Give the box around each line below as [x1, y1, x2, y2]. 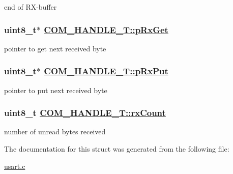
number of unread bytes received [4, 126, 106, 137]
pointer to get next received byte [4, 43, 106, 53]
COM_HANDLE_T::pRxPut [44, 65, 168, 77]
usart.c [4, 160, 25, 171]
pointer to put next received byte [4, 84, 107, 95]
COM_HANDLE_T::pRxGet [44, 23, 168, 36]
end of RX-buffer [4, 2, 57, 12]
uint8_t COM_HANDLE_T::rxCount [4, 106, 166, 119]
